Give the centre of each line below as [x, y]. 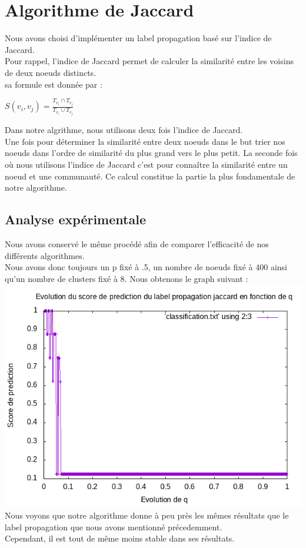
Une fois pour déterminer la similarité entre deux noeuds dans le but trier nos [145, 141]
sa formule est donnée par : [54, 84]
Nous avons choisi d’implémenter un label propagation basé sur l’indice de [138, 38]
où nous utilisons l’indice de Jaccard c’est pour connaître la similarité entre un [146, 165]
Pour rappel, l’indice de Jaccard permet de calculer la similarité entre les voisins [149, 61]
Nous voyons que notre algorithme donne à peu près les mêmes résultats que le [147, 515]
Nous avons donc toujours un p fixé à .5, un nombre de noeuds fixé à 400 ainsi [146, 267]
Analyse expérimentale [75, 219]
